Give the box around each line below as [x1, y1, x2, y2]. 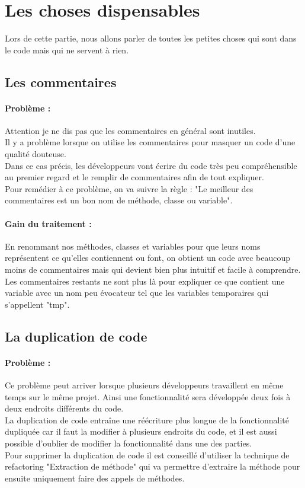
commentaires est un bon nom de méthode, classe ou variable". [5, 194, 233, 206]
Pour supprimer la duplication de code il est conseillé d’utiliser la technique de [5, 448, 290, 461]
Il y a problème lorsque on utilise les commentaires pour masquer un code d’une [5, 136, 296, 148]
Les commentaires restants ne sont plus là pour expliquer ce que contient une [5, 275, 285, 287]
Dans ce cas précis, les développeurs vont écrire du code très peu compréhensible [5, 159, 297, 171]
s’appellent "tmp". [5, 298, 70, 310]
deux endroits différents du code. [5, 402, 124, 414]
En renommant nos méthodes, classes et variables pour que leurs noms [5, 240, 261, 252]
